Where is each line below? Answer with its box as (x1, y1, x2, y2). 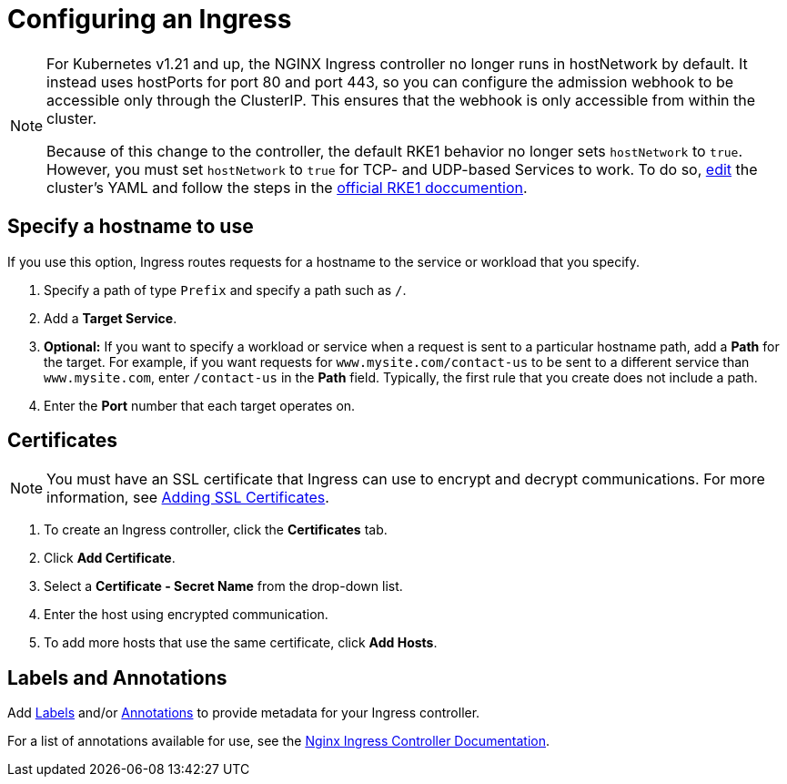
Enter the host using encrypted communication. (44, 606, 328, 623)
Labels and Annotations (7, 666, 227, 689)
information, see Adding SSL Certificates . (46, 488, 329, 507)
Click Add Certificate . (44, 550, 176, 566)
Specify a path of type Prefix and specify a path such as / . (44, 281, 407, 298)
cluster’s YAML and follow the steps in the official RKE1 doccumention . (46, 178, 528, 197)
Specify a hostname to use (7, 215, 254, 239)
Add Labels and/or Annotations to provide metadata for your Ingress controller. (7, 705, 480, 721)
